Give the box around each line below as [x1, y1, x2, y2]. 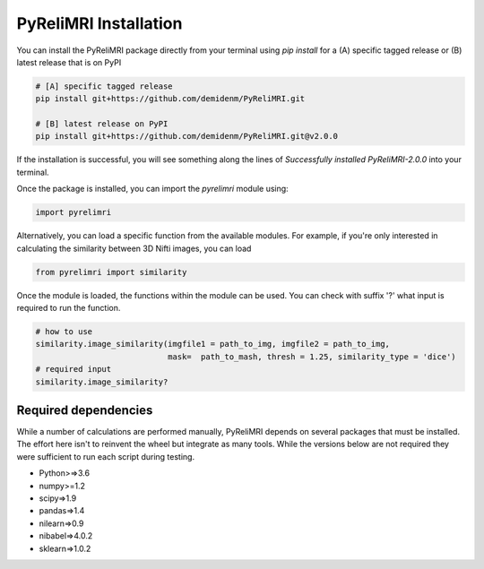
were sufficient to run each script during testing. [16, 451, 195, 461]
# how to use [35, 326, 93, 336]
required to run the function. [16, 302, 121, 313]
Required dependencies [16, 402, 153, 418]
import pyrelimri [35, 207, 112, 218]
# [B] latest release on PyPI [35, 119, 169, 129]
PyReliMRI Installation [16, 13, 183, 33]
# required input [35, 364, 112, 375]
